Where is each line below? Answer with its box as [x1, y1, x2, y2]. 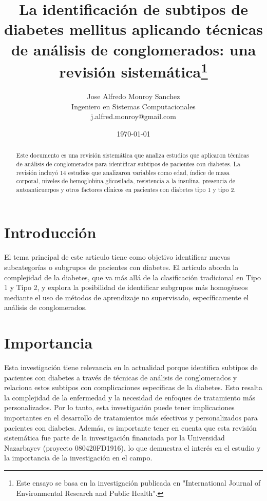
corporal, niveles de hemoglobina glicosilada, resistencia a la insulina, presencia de [16, 177, 236, 185]
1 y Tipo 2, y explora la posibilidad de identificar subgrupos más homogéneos [4, 282, 248, 293]
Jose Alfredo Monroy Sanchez [87, 91, 180, 102]
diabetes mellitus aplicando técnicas [4, 18, 263, 40]
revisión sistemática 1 [59, 59, 208, 82]
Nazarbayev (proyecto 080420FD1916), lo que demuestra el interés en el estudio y [4, 442, 261, 453]
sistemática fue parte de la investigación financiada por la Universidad [4, 432, 225, 443]
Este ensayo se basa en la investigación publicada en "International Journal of [16, 477, 261, 488]
